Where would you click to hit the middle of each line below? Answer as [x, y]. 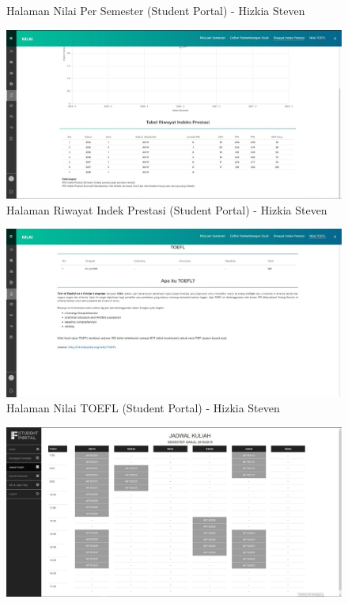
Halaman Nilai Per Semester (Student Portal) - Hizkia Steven [156, 10]
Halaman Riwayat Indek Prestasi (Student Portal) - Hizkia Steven [167, 209]
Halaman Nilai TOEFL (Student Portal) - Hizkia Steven [143, 408]
